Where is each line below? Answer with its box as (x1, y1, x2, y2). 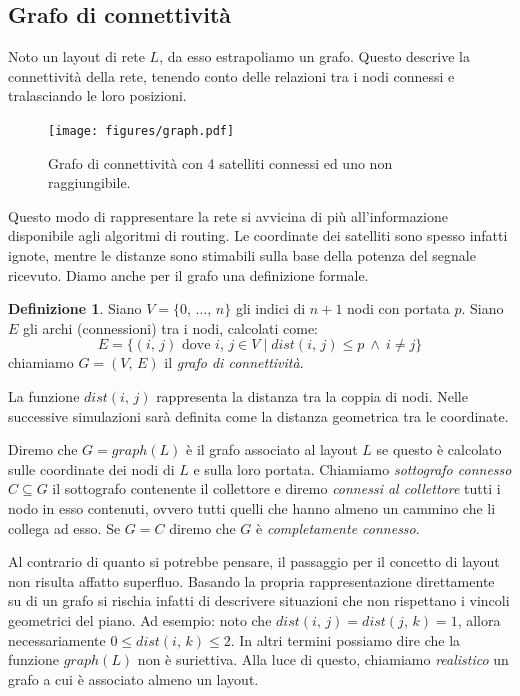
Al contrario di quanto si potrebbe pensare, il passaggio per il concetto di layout (8, 551, 500, 572)
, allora (457, 609, 501, 630)
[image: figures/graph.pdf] (48, 123, 235, 138)
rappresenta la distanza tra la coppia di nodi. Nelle (156, 385, 468, 406)
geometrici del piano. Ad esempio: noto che (8, 609, 272, 630)
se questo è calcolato (376, 439, 502, 460)
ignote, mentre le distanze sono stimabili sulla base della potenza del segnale (8, 245, 476, 266)
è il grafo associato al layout (186, 439, 358, 460)
